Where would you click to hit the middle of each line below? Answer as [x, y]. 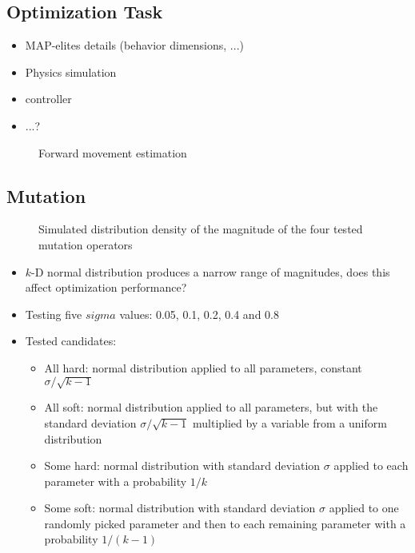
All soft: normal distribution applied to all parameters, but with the [211, 407]
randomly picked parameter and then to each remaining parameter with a [225, 523]
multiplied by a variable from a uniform [290, 422]
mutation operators [86, 244]
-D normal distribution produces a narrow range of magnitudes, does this [211, 271]
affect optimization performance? [106, 287]
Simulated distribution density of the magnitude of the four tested [201, 229]
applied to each [371, 465]
